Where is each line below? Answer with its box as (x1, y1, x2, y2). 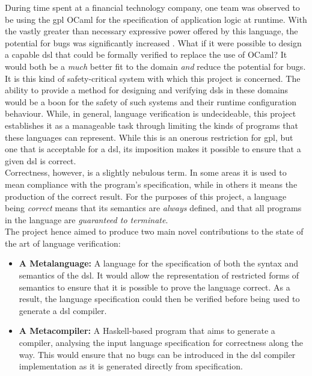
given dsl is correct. (5, 154, 76, 167)
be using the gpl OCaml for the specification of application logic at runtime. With (5, 13, 307, 25)
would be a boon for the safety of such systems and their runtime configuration (5, 95, 297, 108)
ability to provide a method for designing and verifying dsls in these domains (5, 84, 289, 96)
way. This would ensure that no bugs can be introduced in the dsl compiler (19, 348, 296, 360)
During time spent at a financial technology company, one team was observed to (5, 1, 300, 13)
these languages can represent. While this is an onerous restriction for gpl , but (5, 131, 293, 143)
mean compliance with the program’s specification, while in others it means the (5, 177, 298, 190)
